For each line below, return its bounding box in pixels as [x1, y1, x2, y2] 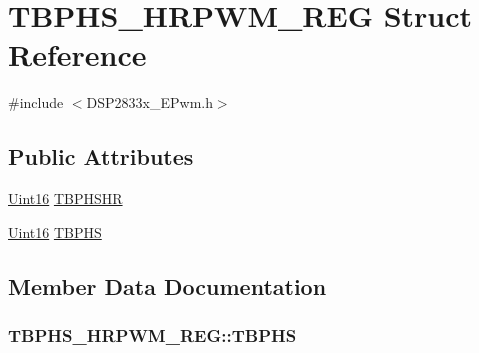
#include [8, 92, 64, 113]
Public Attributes [8, 141, 194, 172]
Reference [8, 34, 147, 75]
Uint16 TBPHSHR [8, 188, 123, 209]
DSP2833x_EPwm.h [86, 92, 213, 113]
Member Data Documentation [8, 270, 327, 301]
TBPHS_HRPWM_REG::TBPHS [8, 323, 297, 347]
